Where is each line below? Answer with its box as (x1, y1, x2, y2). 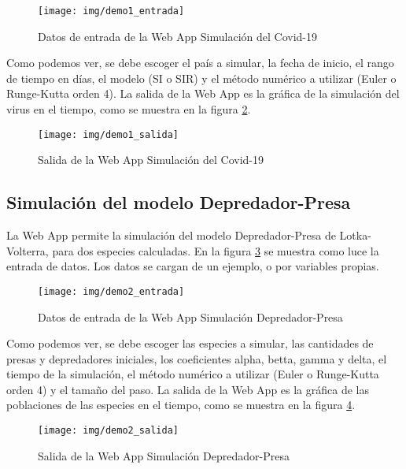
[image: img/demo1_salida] (38, 128, 179, 140)
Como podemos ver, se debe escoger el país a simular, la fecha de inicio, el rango (6, 54, 394, 71)
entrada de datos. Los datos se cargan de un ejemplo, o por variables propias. (6, 258, 379, 274)
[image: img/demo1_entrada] (38, 6, 185, 17)
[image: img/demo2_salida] (38, 425, 179, 437)
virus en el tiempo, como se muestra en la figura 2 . (6, 101, 251, 117)
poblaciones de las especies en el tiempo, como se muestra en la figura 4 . (6, 396, 356, 413)
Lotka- (339, 227, 371, 244)
